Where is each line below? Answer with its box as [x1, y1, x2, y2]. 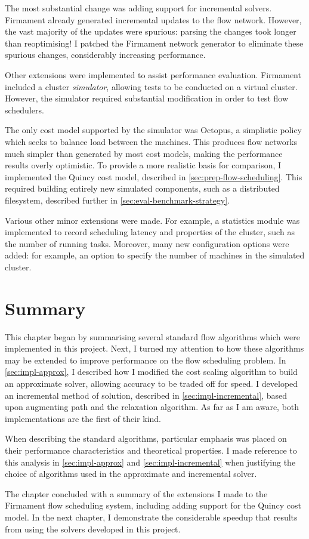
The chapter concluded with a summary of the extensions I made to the [5, 487, 268, 500]
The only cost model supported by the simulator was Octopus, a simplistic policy [5, 124, 302, 136]
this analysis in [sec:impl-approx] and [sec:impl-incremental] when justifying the [5, 455, 296, 468]
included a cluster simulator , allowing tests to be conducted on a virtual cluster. [5, 80, 298, 93]
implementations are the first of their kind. [5, 412, 162, 424]
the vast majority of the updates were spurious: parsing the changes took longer [5, 25, 296, 38]
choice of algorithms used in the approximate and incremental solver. [5, 467, 257, 480]
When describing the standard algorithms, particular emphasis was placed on [5, 432, 287, 445]
